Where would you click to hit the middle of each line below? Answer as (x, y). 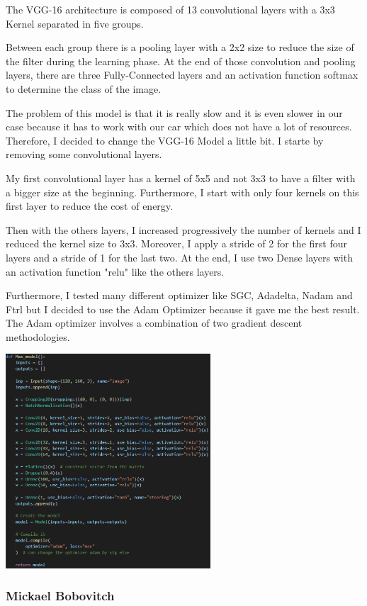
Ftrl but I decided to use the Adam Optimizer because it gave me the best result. (183, 309)
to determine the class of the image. (84, 88)
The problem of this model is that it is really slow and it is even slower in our (174, 112)
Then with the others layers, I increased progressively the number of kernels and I (183, 229)
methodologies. (38, 336)
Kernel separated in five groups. (75, 23)
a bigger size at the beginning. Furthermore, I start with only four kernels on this (182, 192)
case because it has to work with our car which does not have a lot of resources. (179, 127)
